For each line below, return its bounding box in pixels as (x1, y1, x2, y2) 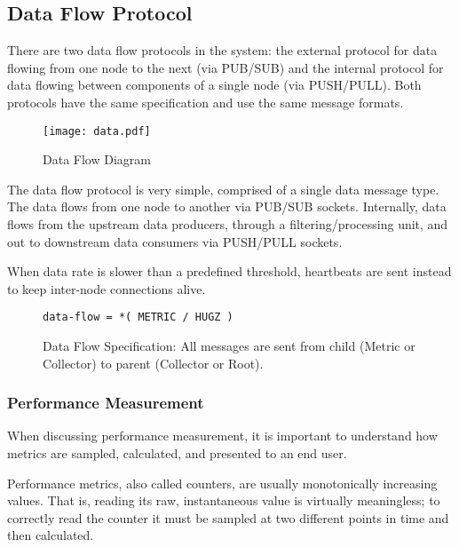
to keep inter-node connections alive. (7, 279, 206, 297)
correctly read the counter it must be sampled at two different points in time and (7, 508, 449, 527)
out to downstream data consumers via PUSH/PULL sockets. (7, 232, 343, 250)
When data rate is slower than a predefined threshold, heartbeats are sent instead (7, 262, 452, 281)
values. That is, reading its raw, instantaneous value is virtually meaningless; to (7, 491, 440, 510)
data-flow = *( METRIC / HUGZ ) (43, 311, 233, 324)
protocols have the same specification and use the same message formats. (7, 92, 404, 111)
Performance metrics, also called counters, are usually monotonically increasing (7, 473, 438, 492)
